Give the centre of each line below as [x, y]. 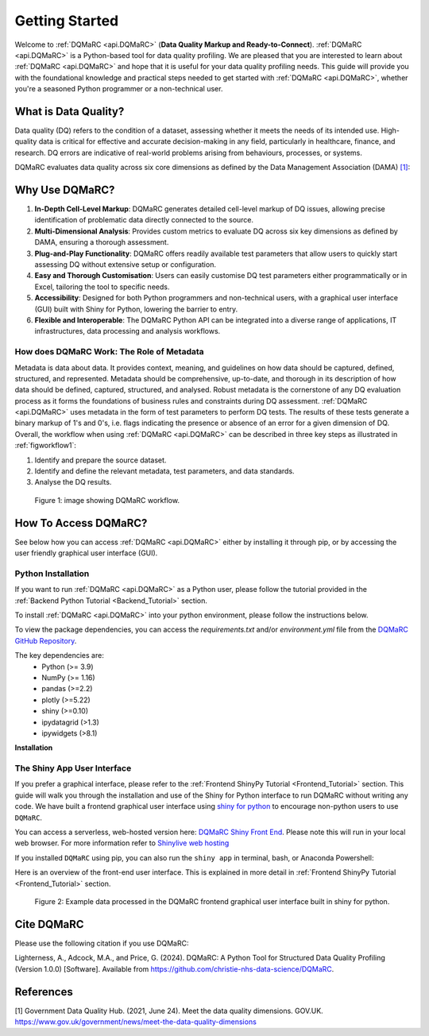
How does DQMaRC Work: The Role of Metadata [109, 352]
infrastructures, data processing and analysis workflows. [128, 331]
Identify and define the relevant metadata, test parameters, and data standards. [164, 471]
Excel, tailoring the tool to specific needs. [102, 287]
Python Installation [52, 574]
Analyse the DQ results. [73, 482]
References [44, 992]
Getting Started [67, 21]
